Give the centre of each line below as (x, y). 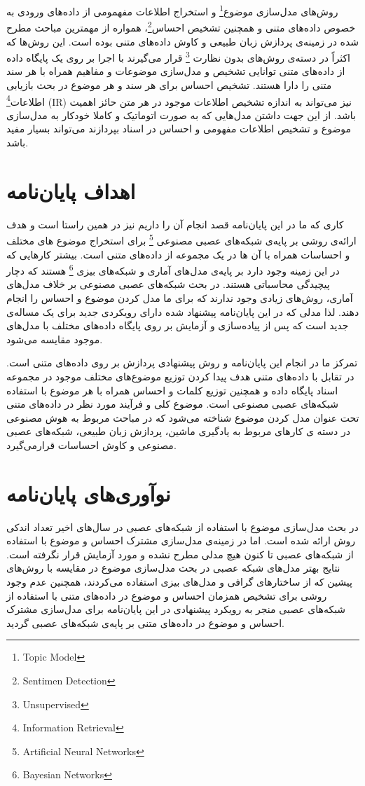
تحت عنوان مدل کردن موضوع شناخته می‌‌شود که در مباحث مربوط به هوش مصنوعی (183, 417)
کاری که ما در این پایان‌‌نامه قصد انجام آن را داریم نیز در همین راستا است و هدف (175, 224)
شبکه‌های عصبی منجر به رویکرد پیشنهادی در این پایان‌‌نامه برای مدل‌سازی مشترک (176, 609)
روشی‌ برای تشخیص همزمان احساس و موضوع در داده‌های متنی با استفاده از (167, 595)
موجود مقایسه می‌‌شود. (55, 339)
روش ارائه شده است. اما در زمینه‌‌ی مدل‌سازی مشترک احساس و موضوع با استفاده (181, 540)
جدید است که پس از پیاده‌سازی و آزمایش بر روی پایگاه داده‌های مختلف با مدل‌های (178, 325)
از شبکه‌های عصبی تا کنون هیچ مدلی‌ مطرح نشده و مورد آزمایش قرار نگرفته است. (180, 554)
